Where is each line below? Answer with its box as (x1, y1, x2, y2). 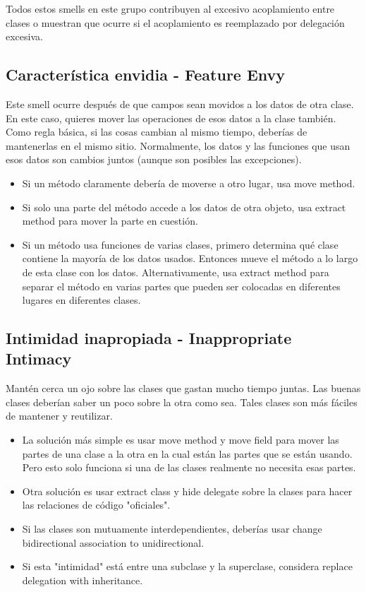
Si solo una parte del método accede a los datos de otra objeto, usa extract (22, 199, 346, 214)
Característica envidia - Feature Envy (6, 64, 286, 85)
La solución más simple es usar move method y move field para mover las (22, 432, 339, 447)
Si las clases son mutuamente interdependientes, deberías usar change (22, 521, 322, 536)
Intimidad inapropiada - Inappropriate (6, 327, 292, 349)
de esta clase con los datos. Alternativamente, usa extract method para (22, 264, 329, 279)
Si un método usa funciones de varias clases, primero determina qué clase (22, 237, 338, 251)
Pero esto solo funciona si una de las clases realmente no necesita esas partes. (22, 460, 356, 475)
